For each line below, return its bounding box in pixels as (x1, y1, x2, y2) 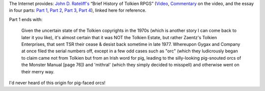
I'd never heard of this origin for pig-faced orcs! (9, 80, 106, 86)
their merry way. (21, 68, 55, 74)
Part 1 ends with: (9, 16, 43, 22)
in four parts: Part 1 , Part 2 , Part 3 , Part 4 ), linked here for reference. (9, 7, 147, 13)
